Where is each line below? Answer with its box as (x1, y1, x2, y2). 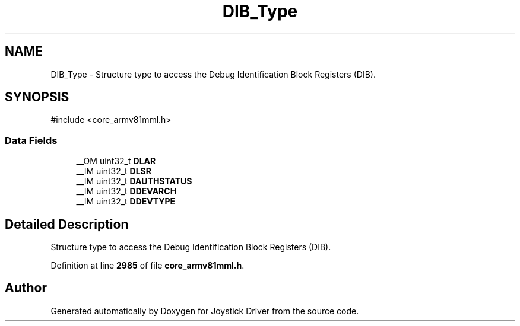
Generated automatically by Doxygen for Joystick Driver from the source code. (50, 305, 359, 316)
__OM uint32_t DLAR (76, 156, 156, 167)
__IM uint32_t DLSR (76, 166, 151, 177)
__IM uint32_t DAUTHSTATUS (76, 176, 192, 187)
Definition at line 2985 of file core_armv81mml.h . (50, 260, 245, 271)
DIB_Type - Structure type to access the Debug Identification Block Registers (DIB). (50, 69, 376, 79)
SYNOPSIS (5, 90, 69, 105)
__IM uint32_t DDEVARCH (76, 186, 177, 197)
